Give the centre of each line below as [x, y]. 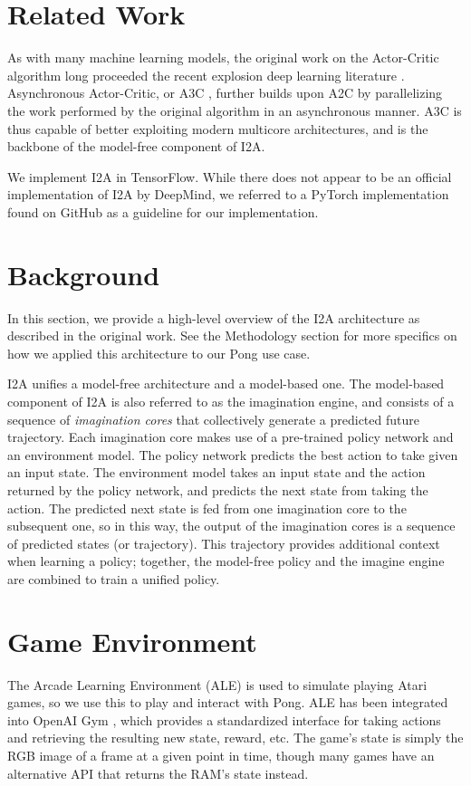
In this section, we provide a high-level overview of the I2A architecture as [214, 317]
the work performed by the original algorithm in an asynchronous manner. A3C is [235, 110]
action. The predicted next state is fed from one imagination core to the [207, 508]
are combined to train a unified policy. [114, 578]
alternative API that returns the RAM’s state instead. [158, 773]
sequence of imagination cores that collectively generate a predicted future [213, 419]
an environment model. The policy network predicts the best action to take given [233, 454]
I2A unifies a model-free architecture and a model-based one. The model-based [226, 383]
